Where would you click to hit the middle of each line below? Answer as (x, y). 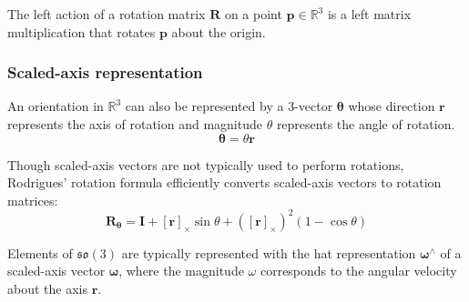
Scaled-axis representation (105, 72)
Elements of (40, 252)
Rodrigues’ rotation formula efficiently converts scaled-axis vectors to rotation (224, 182)
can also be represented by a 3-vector (229, 106)
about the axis (47, 289)
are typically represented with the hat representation (269, 252)
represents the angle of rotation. (366, 124)
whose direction (392, 106)
